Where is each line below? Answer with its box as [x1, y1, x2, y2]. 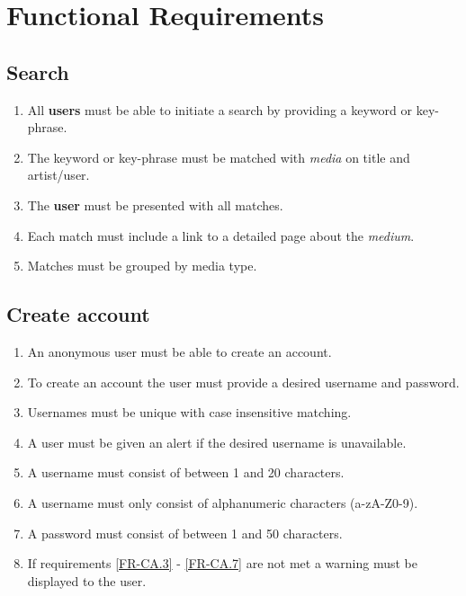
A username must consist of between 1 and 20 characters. [27, 463, 345, 482]
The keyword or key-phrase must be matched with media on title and [27, 147, 410, 166]
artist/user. [27, 165, 90, 184]
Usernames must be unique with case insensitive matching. [27, 403, 352, 422]
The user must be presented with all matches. [27, 195, 283, 214]
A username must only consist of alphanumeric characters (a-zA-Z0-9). [27, 493, 418, 511]
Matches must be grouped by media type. [27, 256, 257, 275]
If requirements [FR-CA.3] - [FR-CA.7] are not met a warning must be [27, 554, 417, 573]
